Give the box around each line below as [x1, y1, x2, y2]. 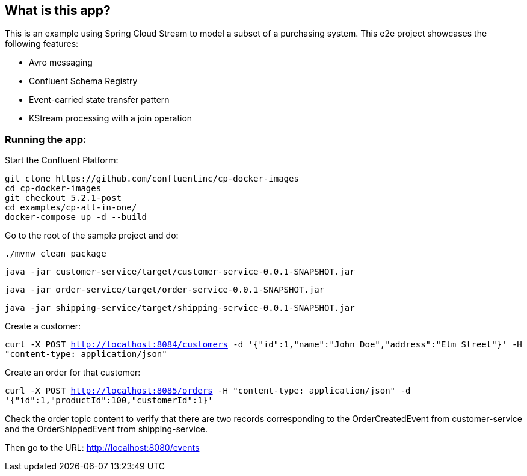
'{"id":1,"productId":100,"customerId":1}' [5, 395, 213, 406]
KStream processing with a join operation [29, 113, 193, 124]
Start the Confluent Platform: [5, 155, 119, 166]
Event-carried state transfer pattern [29, 94, 170, 105]
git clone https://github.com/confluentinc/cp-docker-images [5, 174, 299, 184]
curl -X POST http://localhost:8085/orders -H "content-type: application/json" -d [5, 386, 411, 396]
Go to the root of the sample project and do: [5, 230, 179, 241]
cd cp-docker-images [5, 183, 102, 194]
